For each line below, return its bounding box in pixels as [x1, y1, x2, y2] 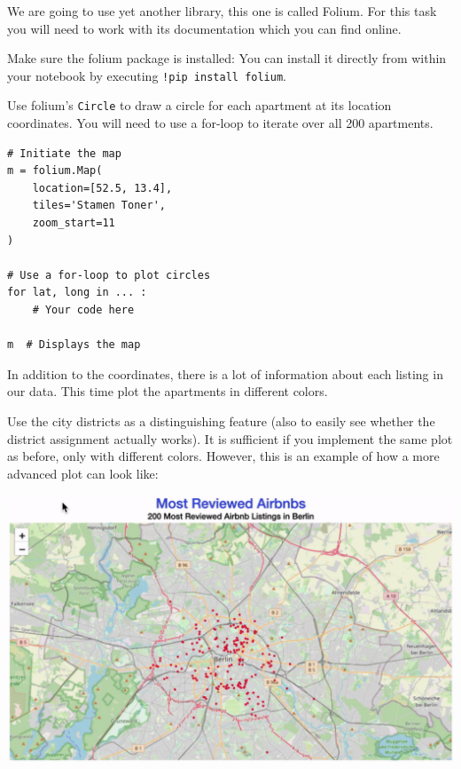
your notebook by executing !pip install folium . [7, 66, 286, 84]
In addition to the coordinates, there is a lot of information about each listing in [7, 364, 443, 383]
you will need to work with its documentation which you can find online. [7, 19, 402, 37]
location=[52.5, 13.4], [32, 181, 173, 194]
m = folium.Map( [7, 164, 103, 178]
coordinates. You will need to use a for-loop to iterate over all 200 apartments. [7, 114, 434, 132]
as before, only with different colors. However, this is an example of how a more [7, 447, 440, 465]
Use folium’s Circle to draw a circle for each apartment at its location [7, 96, 392, 115]
